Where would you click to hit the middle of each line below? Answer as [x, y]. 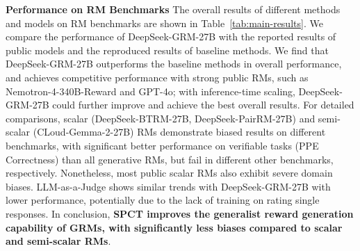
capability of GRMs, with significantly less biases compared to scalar [174, 227]
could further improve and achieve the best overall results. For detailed [203, 105]
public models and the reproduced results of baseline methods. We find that [167, 50]
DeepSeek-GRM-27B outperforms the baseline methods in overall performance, [174, 64]
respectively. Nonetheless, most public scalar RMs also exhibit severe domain [169, 173]
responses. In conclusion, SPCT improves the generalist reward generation [180, 213]
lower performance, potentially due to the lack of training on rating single [163, 200]
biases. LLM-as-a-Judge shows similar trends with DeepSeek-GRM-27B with [168, 186]
